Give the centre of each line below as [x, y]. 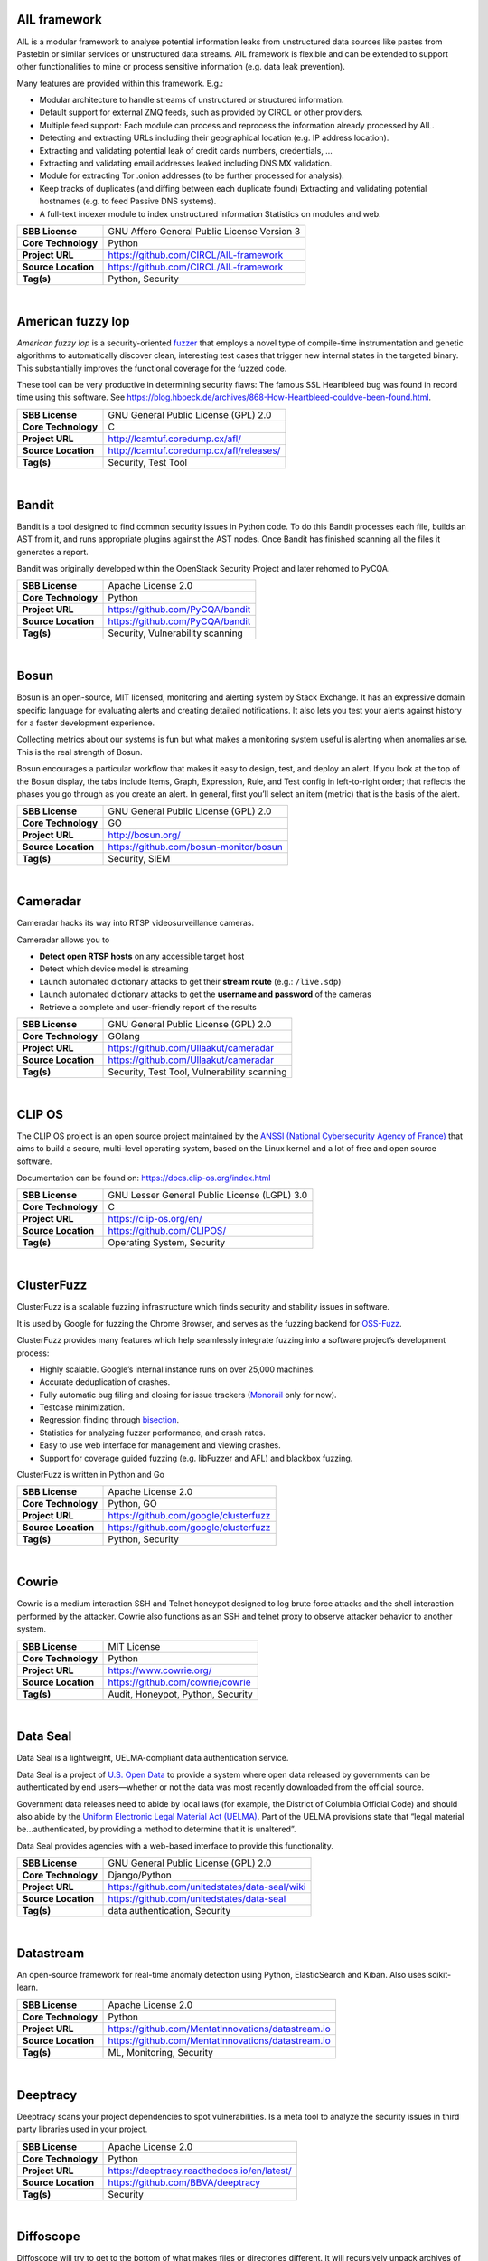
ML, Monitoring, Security [161, 2052]
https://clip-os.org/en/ [155, 1219]
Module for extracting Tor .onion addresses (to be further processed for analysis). [192, 175]
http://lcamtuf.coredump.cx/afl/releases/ [194, 450]
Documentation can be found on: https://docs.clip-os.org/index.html [144, 1178]
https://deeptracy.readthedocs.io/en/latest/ [200, 2171]
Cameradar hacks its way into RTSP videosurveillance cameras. [136, 923]
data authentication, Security [169, 1911]
